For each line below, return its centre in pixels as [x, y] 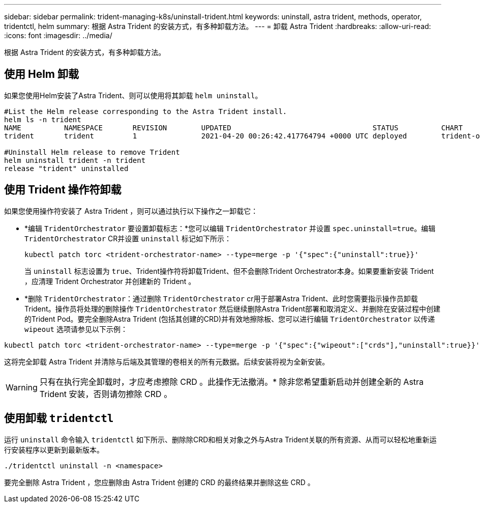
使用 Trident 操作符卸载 [63, 190]
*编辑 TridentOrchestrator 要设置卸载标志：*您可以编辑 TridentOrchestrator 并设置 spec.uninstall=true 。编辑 [230, 228]
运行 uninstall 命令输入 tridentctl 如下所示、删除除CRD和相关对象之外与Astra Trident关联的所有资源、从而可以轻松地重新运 [220, 439]
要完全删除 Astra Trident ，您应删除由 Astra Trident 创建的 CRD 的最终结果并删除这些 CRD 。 [159, 482]
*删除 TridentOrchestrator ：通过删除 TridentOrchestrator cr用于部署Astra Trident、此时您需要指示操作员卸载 [221, 298]
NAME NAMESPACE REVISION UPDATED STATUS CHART [233, 128]
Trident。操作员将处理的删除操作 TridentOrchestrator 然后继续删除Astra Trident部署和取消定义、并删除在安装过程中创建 [232, 308]
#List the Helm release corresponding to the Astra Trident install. [146, 111]
